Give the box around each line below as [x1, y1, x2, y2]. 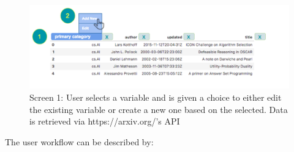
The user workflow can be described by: [5, 135, 154, 148]
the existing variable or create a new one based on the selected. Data [29, 103, 288, 115]
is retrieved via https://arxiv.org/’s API [29, 115, 180, 128]
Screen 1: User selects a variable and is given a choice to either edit [29, 91, 282, 104]
